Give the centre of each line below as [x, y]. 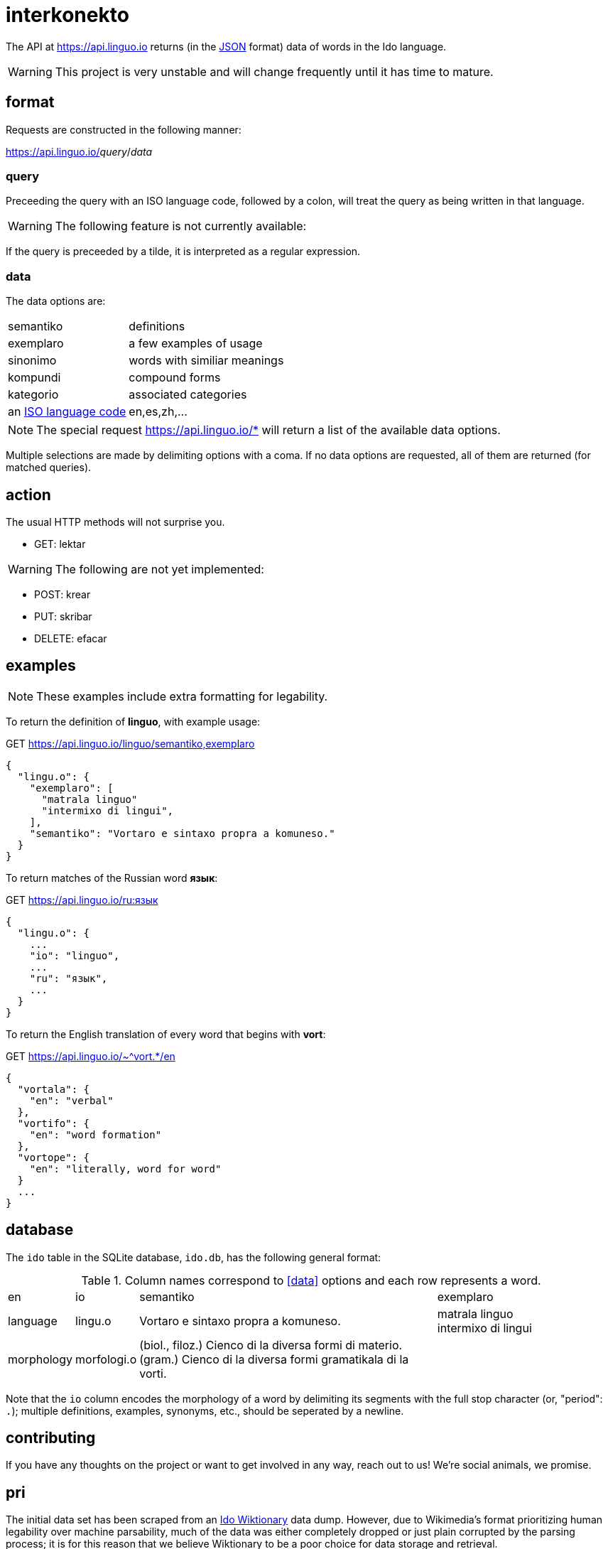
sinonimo [32, 361]
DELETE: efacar [71, 638]
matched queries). [49, 468]
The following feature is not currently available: [181, 226]
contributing [51, 1438]
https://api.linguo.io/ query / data [79, 151]
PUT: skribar [63, 616]
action [28, 495]
